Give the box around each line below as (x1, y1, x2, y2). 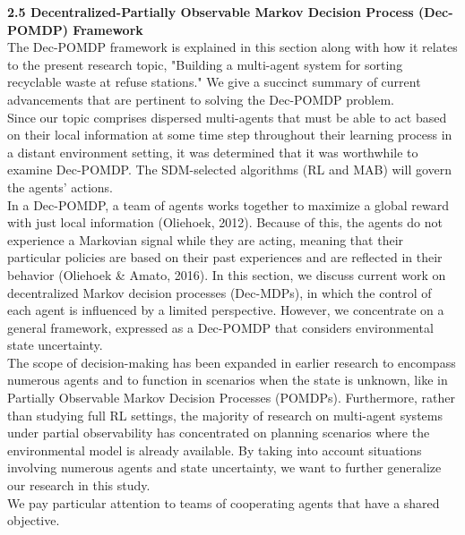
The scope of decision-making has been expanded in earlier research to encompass (7, 352, 456, 371)
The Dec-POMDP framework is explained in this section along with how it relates (7, 38, 458, 56)
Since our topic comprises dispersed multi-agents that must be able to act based (7, 107, 447, 126)
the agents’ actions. (7, 177, 113, 196)
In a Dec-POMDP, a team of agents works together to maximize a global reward (7, 195, 449, 214)
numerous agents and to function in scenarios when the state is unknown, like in (7, 370, 448, 389)
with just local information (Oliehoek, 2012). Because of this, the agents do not (7, 213, 443, 232)
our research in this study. (7, 476, 151, 495)
